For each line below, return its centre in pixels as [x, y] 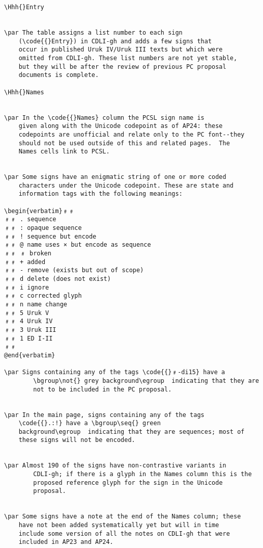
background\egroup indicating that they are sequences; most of [131, 432]
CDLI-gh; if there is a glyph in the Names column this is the [142, 474]
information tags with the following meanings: [100, 194]
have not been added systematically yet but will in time [119, 525]
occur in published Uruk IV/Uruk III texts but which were [121, 50]
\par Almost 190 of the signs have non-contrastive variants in [115, 466]
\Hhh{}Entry [24, 7]
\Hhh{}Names [24, 92]
